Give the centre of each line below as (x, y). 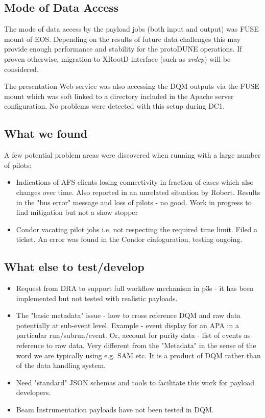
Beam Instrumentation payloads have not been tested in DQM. (115, 410)
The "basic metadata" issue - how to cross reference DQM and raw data (128, 315)
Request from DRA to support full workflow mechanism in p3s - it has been (135, 288)
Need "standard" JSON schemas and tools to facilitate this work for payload (135, 382)
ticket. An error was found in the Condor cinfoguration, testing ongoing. (129, 239)
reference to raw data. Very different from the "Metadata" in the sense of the (136, 345)
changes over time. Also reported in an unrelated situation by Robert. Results (138, 192)
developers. (33, 392)
